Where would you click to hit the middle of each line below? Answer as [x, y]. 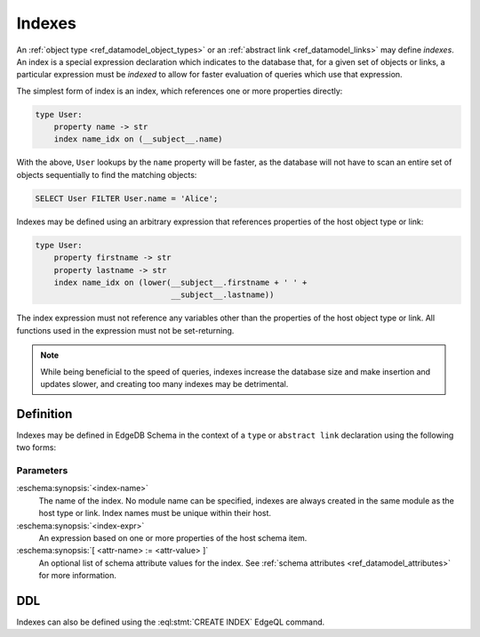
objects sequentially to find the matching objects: [107, 174]
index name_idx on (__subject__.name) [138, 139]
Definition [44, 414]
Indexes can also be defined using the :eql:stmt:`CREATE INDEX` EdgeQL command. [171, 622]
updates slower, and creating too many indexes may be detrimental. [164, 383]
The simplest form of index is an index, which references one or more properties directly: [180, 91]
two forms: [36, 448]
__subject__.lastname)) [223, 295]
